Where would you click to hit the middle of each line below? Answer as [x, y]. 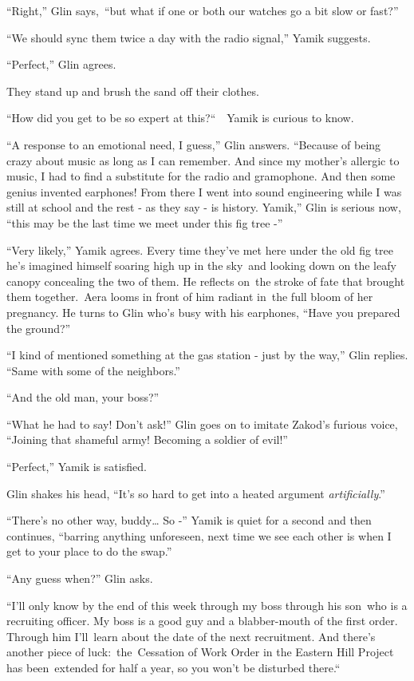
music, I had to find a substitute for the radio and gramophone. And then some [201, 176]
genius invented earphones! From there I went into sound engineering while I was [204, 191]
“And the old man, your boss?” [83, 397]
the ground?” [39, 328]
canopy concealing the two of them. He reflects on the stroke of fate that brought [206, 281]
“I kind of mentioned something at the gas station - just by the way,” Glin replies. [207, 355]
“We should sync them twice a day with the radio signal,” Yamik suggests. [189, 37]
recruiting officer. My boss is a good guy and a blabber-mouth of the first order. [202, 621]
